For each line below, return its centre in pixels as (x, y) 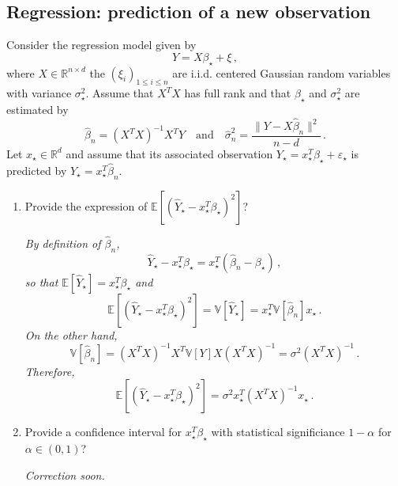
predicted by (37, 170)
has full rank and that (238, 93)
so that (41, 281)
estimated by (38, 110)
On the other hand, (71, 334)
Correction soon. (65, 475)
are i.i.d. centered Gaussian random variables (282, 72)
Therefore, (50, 371)
